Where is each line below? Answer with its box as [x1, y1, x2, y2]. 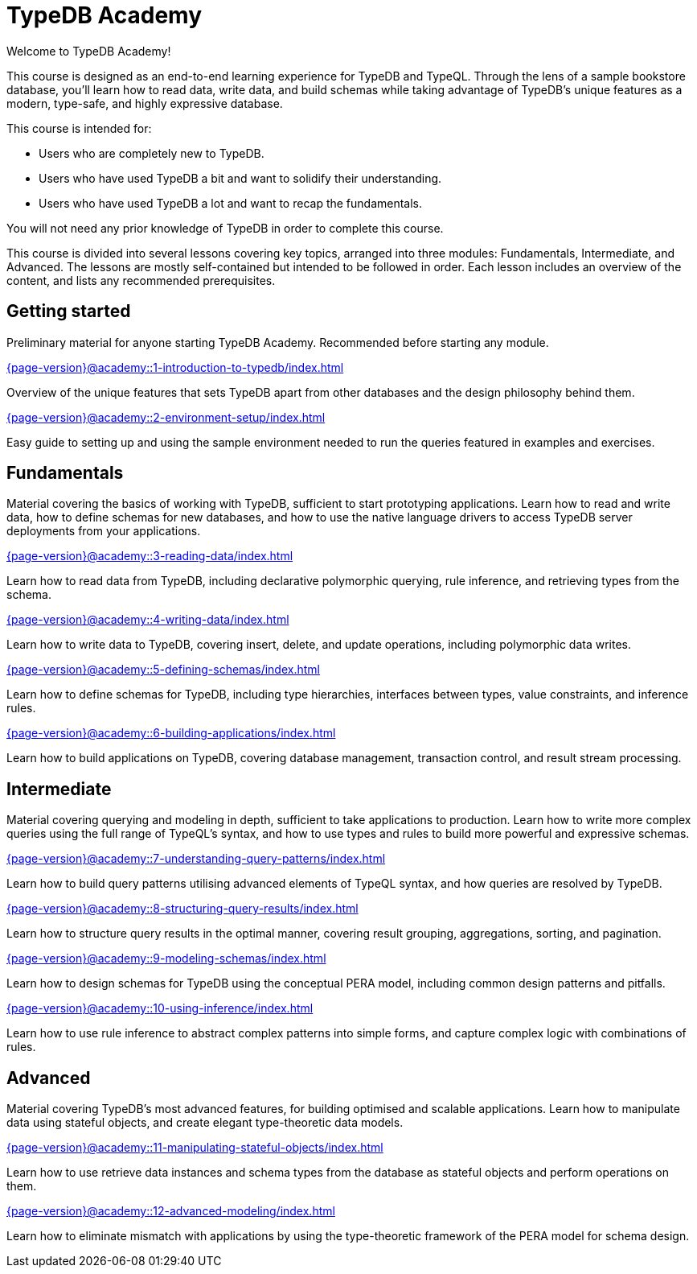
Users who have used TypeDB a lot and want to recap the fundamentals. [39, 196, 423, 210]
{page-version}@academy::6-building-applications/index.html [6, 726, 336, 740]
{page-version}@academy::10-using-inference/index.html [6, 1001, 314, 1016]
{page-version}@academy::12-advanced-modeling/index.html [6, 1204, 335, 1218]
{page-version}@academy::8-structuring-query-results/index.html [6, 901, 359, 916]
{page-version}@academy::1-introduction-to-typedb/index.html [6, 360, 344, 374]
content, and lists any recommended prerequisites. [6, 273, 276, 287]
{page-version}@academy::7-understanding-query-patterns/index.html [6, 851, 386, 866]
